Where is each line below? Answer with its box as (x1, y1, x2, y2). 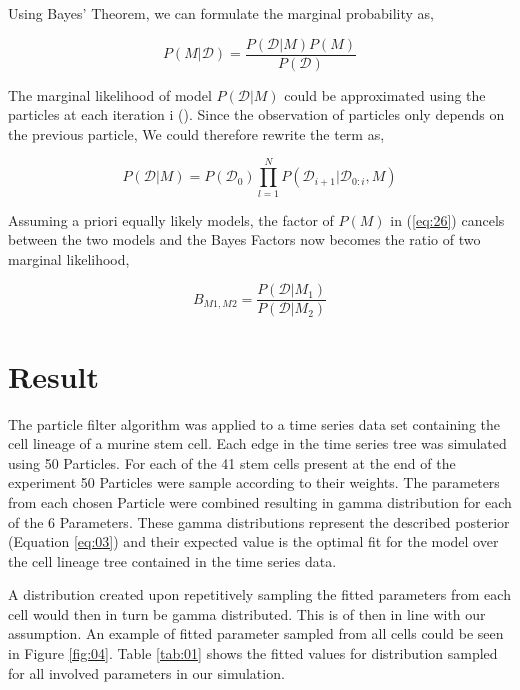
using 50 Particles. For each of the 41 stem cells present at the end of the (8, 452, 456, 473)
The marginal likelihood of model (8, 84, 212, 105)
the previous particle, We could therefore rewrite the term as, (8, 123, 385, 144)
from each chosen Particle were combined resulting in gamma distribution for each (8, 491, 512, 512)
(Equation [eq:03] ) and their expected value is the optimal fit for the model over (8, 531, 499, 552)
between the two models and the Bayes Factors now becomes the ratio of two (8, 229, 481, 250)
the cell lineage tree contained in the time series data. (8, 550, 337, 571)
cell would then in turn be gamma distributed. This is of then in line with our (8, 603, 486, 624)
